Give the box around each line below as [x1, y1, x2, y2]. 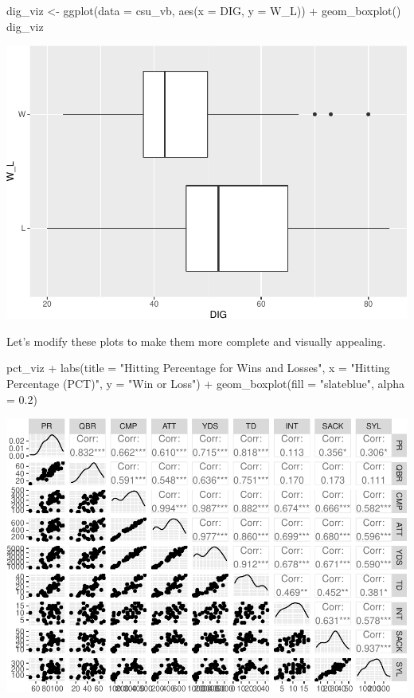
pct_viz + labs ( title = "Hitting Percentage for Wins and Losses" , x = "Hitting [6, 359, 390, 376]
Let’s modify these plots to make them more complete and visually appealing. [6, 332, 386, 349]
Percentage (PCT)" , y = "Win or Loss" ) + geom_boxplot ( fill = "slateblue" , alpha [6, 375, 405, 391]
